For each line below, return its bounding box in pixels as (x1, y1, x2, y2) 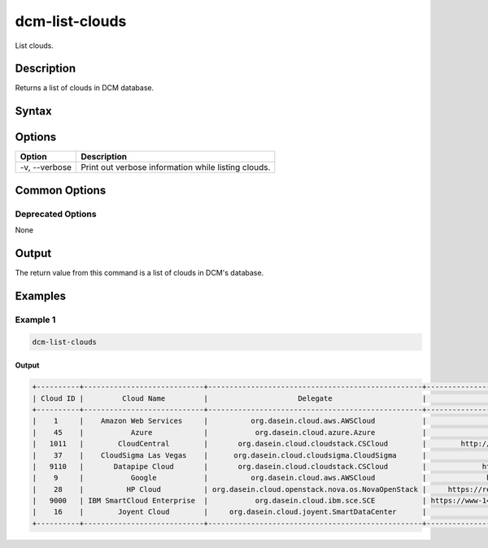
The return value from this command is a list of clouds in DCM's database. (15, 268, 264, 278)
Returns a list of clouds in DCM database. (15, 83, 155, 93)
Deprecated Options (15, 208, 97, 220)
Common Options (15, 183, 107, 197)
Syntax (15, 104, 52, 118)
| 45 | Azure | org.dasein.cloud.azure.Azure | (32, 428, 427, 437)
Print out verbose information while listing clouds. (81, 162, 271, 173)
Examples (15, 289, 67, 302)
